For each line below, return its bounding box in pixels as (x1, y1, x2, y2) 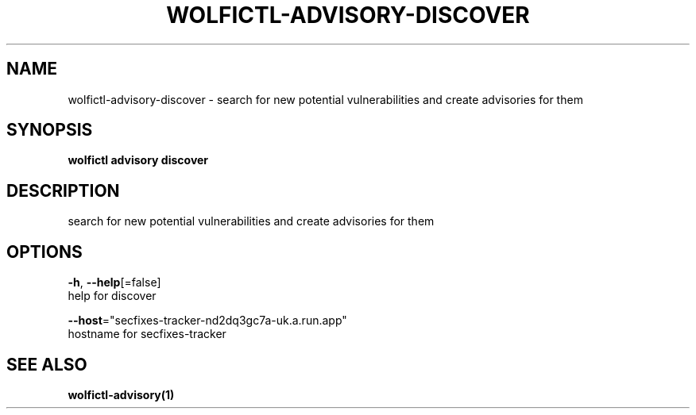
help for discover (68, 289, 157, 303)
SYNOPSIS (6, 120, 93, 140)
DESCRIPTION (6, 180, 120, 201)
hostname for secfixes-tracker (68, 327, 226, 341)
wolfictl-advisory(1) (68, 387, 175, 402)
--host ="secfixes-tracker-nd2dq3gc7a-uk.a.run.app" (68, 313, 347, 328)
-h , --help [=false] (68, 275, 161, 290)
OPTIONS (6, 241, 83, 262)
